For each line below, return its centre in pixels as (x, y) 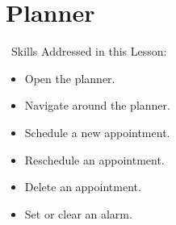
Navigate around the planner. (97, 105)
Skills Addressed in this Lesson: (89, 51)
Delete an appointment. (83, 187)
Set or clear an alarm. (78, 213)
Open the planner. (70, 78)
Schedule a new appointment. (97, 132)
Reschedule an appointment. (94, 159)
